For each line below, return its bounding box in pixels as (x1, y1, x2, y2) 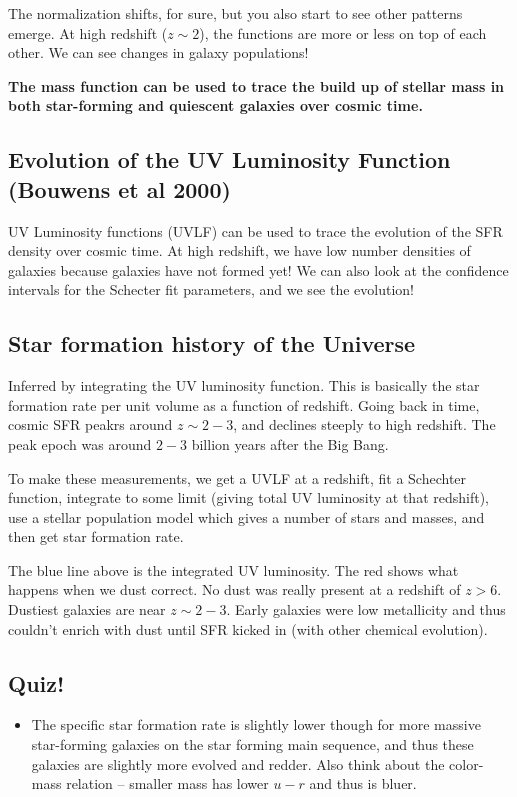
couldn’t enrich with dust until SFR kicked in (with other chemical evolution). (8, 618, 488, 639)
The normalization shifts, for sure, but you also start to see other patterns (8, 3, 463, 23)
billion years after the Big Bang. (191, 433, 389, 454)
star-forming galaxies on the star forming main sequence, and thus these (31, 734, 474, 755)
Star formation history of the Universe (8, 328, 416, 359)
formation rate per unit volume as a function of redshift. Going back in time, (8, 394, 480, 415)
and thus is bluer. (309, 773, 417, 794)
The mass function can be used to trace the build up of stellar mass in (8, 75, 505, 96)
